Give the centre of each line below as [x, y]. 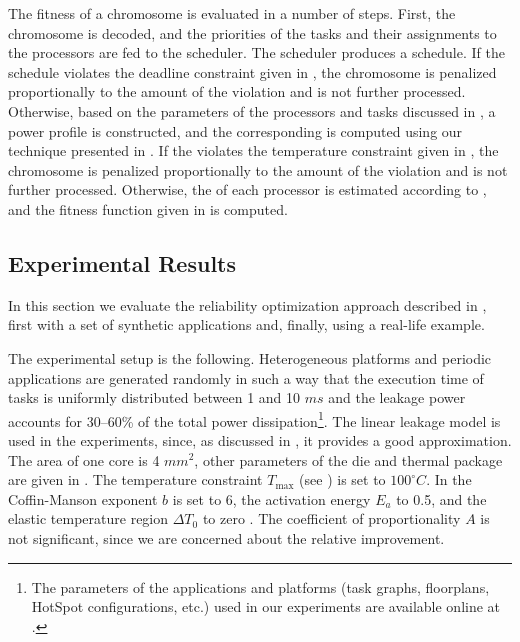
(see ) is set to [342, 479]
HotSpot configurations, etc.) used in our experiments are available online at [266, 606]
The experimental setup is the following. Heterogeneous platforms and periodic [250, 357]
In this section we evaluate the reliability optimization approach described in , [247, 304]
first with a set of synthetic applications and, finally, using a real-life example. [246, 324]
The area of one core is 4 [84, 459]
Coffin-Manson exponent [83, 498]
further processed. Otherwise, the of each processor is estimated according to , [247, 189]
